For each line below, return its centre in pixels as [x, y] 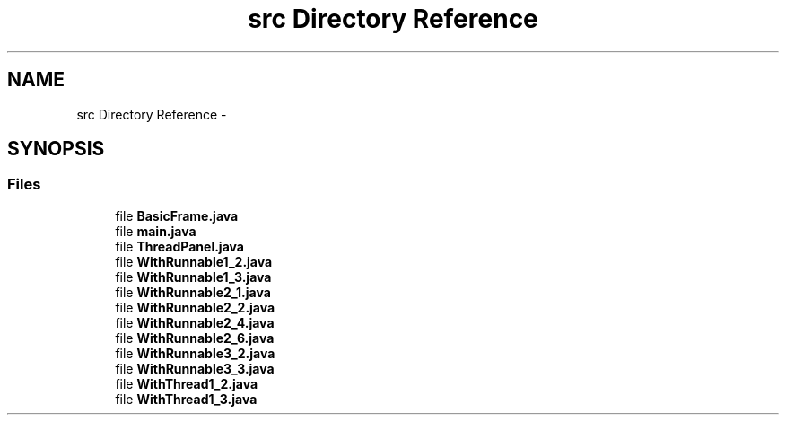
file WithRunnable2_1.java [193, 292]
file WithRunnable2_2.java [195, 307]
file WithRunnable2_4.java [195, 322]
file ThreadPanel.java [179, 246]
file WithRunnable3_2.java [195, 353]
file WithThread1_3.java [186, 399]
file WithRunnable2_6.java [195, 338]
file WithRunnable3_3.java [195, 368]
